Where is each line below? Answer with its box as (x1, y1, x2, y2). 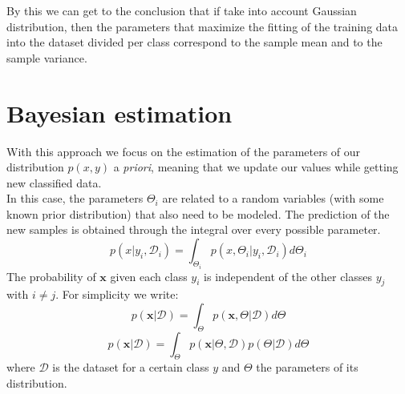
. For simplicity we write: (55, 286, 179, 303)
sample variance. (6, 49, 87, 66)
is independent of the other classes (204, 267, 373, 284)
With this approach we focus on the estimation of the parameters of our (6, 143, 361, 159)
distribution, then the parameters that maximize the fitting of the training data (6, 18, 399, 34)
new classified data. (6, 174, 102, 191)
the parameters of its (256, 359, 358, 376)
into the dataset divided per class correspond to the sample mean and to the (6, 34, 383, 50)
